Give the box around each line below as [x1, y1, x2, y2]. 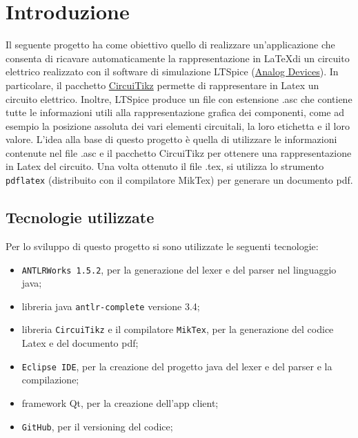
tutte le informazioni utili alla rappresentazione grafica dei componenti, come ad [6, 105, 345, 120]
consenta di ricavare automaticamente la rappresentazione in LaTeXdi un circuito [6, 50, 350, 65]
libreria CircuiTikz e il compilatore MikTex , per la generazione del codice [21, 322, 334, 336]
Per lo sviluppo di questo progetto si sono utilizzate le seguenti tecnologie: [6, 238, 319, 253]
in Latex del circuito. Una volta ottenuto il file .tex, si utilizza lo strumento [6, 159, 324, 173]
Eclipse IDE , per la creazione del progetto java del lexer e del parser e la [21, 359, 332, 373]
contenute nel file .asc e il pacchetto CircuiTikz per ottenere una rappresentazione [6, 145, 352, 160]
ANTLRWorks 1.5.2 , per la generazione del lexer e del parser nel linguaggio [21, 262, 337, 276]
